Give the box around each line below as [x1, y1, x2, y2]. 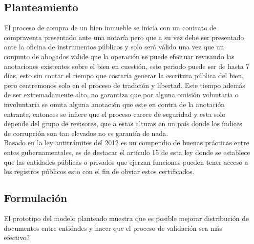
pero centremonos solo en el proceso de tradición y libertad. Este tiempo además [4, 80, 245, 90]
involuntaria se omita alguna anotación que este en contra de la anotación [4, 99, 225, 109]
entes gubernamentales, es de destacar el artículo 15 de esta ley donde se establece [4, 147, 250, 157]
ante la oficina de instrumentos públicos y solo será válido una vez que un [4, 42, 224, 52]
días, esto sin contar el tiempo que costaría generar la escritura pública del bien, [4, 70, 244, 81]
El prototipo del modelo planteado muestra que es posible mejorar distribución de [4, 213, 249, 223]
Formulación [4, 190, 67, 205]
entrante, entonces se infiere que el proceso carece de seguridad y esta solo [4, 109, 226, 119]
